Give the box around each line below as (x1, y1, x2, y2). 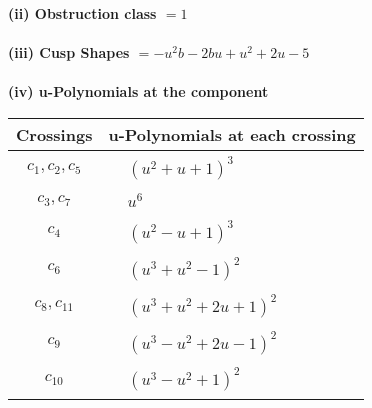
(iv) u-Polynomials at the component (8, 81, 269, 102)
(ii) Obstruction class (8, 3, 157, 23)
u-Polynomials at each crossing (108, 122, 356, 146)
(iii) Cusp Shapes (8, 42, 130, 63)
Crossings (16, 122, 93, 146)
